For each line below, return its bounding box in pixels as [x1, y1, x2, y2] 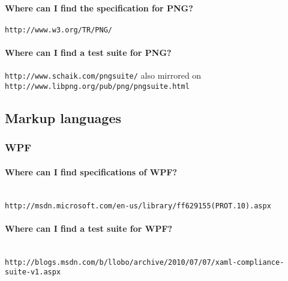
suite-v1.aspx [5, 268, 61, 277]
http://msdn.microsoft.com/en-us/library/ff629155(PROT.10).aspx [5, 201, 271, 210]
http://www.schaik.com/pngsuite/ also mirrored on [5, 69, 202, 82]
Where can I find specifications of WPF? [5, 165, 178, 178]
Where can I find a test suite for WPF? [5, 222, 173, 234]
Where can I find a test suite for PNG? [5, 46, 172, 59]
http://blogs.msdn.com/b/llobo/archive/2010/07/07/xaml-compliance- [5, 258, 284, 267]
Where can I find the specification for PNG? [5, 1, 193, 14]
